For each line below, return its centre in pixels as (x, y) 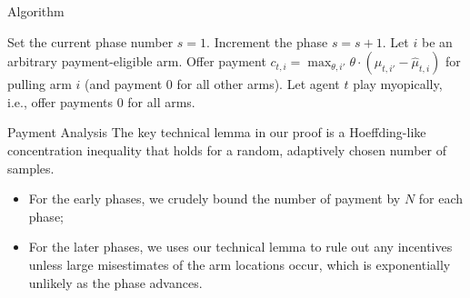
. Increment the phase (267, 41)
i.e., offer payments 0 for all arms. (101, 101)
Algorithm (36, 11)
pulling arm (40, 84)
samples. (31, 168)
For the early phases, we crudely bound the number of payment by (215, 199)
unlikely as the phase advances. (115, 282)
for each (441, 199)
